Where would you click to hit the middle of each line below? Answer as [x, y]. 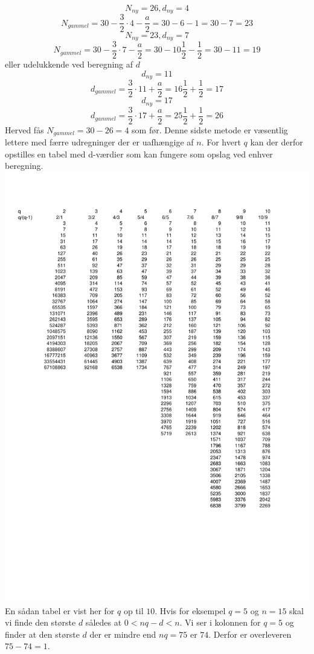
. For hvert [221, 142]
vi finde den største [40, 622]
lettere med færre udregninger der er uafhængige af [99, 142]
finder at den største [42, 634]
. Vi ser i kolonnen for [220, 622]
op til [133, 610]
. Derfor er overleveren [250, 634]
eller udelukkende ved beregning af [69, 64]
